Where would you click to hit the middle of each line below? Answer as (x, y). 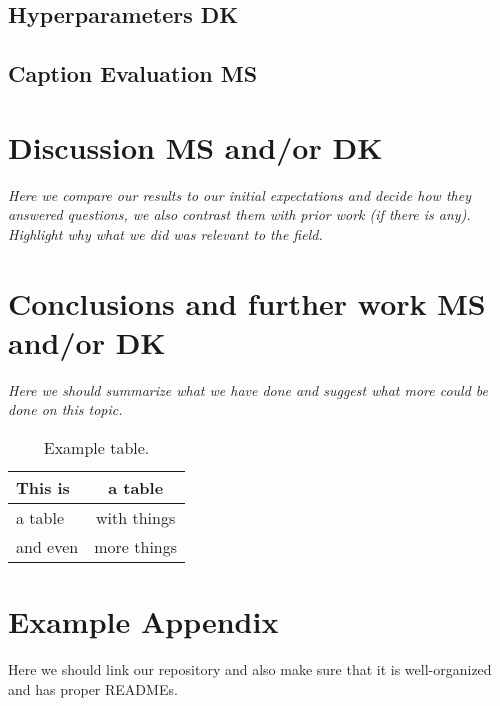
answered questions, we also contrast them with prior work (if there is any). (239, 214)
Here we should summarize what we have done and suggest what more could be (248, 389)
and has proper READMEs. (93, 688)
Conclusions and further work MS (247, 302)
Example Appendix (143, 621)
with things (136, 517)
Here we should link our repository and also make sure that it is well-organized (250, 669)
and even (47, 546)
